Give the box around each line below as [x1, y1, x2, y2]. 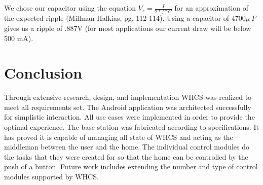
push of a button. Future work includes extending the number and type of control [4, 161, 258, 172]
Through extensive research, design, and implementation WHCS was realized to [4, 92, 252, 102]
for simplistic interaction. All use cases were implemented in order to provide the [4, 112, 255, 122]
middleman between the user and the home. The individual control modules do [4, 141, 250, 152]
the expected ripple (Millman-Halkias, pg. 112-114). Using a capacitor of [4, 13, 229, 23]
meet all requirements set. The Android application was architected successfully [4, 101, 251, 112]
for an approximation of [174, 3, 249, 13]
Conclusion [4, 62, 83, 83]
